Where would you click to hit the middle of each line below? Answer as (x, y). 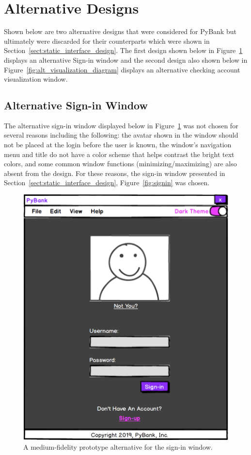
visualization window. (36, 79)
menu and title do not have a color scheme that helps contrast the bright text (119, 154)
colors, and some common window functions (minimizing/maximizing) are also (120, 164)
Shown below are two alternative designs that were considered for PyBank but (120, 31)
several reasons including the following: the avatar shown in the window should (121, 135)
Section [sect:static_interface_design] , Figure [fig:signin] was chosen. (107, 183)
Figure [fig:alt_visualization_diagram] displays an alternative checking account (122, 69)
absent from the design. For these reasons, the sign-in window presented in (115, 173)
